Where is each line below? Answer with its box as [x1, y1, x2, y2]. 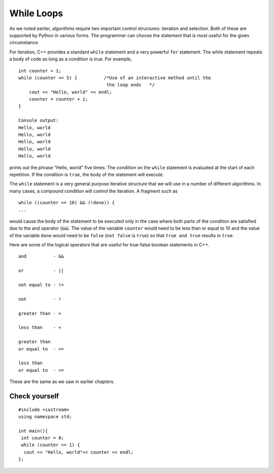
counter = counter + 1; [28, 97, 88, 102]
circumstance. [9, 40, 40, 46]
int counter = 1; [18, 68, 61, 74]
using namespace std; [18, 414, 72, 419]
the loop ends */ [107, 82, 155, 88]
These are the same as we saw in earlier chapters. [9, 379, 115, 385]
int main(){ [18, 428, 48, 434]
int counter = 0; [21, 435, 64, 441]
